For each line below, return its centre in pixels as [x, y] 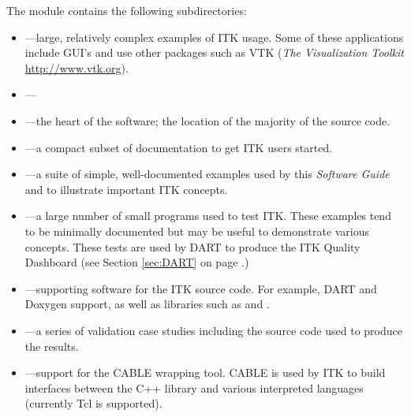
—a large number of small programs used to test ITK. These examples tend [208, 216]
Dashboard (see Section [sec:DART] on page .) [137, 262]
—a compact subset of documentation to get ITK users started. [179, 147]
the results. [52, 346]
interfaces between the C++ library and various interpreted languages [194, 387]
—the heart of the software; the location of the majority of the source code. [207, 120]
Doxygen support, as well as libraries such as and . [147, 304]
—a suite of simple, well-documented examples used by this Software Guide [207, 174]
